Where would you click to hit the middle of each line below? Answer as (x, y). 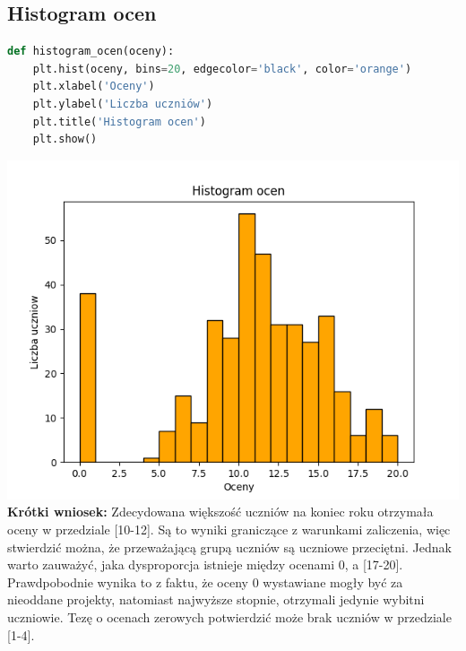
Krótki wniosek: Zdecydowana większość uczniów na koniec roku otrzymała (220, 512)
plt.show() (65, 139)
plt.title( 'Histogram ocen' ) (119, 122)
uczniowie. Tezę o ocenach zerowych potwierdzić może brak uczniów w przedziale (229, 616)
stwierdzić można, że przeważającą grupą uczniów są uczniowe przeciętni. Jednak (229, 547)
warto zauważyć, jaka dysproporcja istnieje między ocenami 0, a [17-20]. (205, 564)
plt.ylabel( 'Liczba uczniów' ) (123, 104)
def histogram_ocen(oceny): (91, 52)
